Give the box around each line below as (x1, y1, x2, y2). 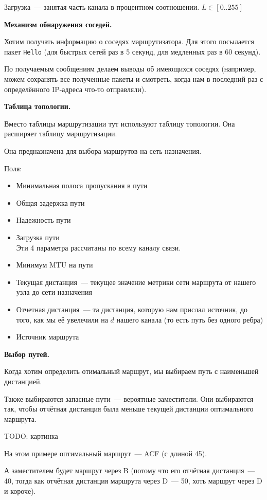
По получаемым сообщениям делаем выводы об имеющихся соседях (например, (4, 63, 256, 74)
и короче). (4, 485, 36, 496)
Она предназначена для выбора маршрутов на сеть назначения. (4, 146, 202, 156)
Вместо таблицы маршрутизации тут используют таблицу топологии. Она (4, 118, 235, 129)
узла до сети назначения (16, 287, 92, 297)
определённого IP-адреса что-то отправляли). (4, 83, 147, 94)
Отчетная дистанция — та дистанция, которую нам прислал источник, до (16, 303, 248, 314)
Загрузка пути (16, 231, 60, 242)
